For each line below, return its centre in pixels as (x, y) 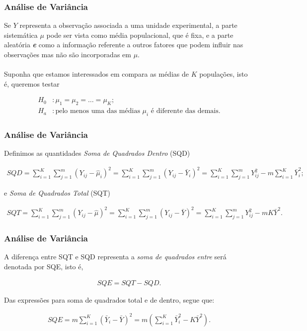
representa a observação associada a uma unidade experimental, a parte (128, 25)
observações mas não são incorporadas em (68, 54)
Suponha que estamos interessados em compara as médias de (96, 74)
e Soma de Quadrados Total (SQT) (57, 193)
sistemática (21, 35)
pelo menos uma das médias (98, 111)
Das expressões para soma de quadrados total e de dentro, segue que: (109, 299)
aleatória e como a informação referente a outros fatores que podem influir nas (124, 45)
